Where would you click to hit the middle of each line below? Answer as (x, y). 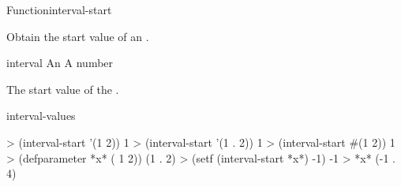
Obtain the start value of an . (78, 36)
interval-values (41, 116)
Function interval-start (59, 9)
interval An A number (60, 63)
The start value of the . (63, 89)
